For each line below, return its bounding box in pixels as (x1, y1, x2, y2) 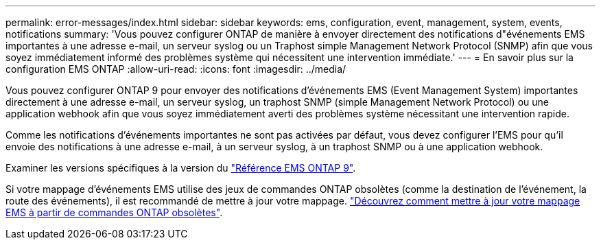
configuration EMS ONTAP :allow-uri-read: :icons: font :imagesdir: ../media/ (5, 63, 346, 75)
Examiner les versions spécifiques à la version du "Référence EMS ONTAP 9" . (5, 162, 356, 174)
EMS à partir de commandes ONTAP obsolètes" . (5, 207, 223, 218)
